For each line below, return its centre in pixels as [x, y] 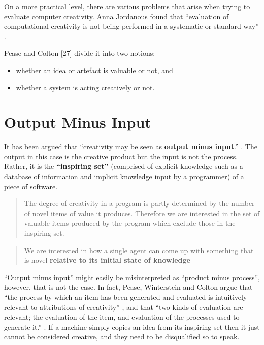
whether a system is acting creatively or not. [85, 87]
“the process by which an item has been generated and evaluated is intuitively [126, 297]
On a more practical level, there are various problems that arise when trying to [127, 6]
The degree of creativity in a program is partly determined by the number [139, 203]
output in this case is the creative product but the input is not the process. [121, 156]
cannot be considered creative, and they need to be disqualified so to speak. [122, 337]
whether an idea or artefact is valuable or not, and [94, 70]
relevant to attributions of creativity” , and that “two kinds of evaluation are [124, 307]
